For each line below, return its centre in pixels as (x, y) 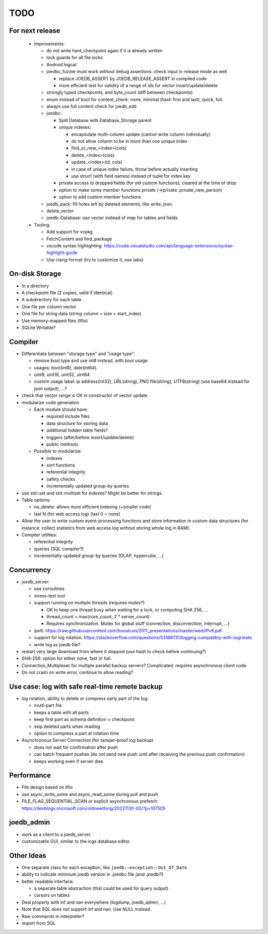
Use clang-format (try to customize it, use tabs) (95, 259)
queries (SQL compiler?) (59, 549)
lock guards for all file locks (74, 58)
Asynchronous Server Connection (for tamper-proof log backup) (88, 740)
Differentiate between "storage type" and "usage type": (78, 353)
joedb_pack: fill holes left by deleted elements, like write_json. (110, 204)
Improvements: (49, 44)
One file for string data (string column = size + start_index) (81, 314)
